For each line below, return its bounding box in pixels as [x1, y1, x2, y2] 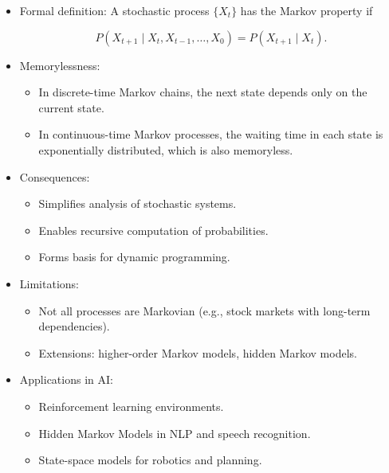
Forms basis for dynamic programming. [38, 248, 230, 265]
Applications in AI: [19, 371, 113, 388]
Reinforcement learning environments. [38, 397, 224, 414]
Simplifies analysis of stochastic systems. [38, 195, 237, 212]
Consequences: [19, 168, 90, 185]
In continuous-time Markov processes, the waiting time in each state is [38, 126, 383, 143]
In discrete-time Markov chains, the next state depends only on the [38, 84, 367, 100]
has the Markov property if [240, 2, 373, 18]
